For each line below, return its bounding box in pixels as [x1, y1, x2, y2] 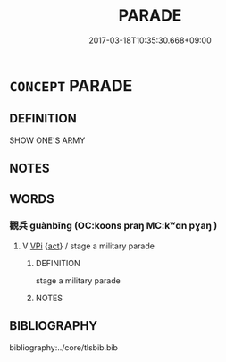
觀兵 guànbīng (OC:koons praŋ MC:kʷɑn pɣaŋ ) [9, 220, 218, 232]
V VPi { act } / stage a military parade [21, 240, 155, 251]
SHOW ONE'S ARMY [9, 135, 86, 146]
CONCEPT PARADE [9, 75, 133, 96]
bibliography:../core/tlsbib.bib [9, 341, 119, 353]
